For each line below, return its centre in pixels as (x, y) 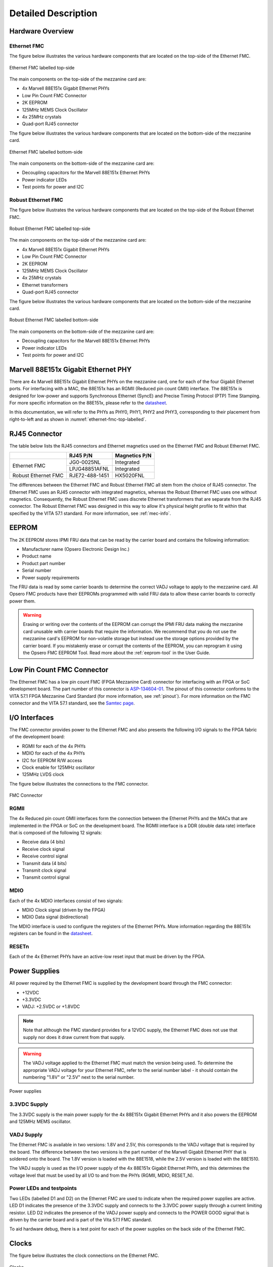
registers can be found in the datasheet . (51, 934)
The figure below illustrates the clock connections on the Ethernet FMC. (84, 1256)
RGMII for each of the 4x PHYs (54, 746)
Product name (37, 556)
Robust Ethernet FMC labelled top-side (50, 229)
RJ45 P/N (81, 456)
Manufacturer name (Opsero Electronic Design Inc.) (76, 549)
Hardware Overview (41, 31)
